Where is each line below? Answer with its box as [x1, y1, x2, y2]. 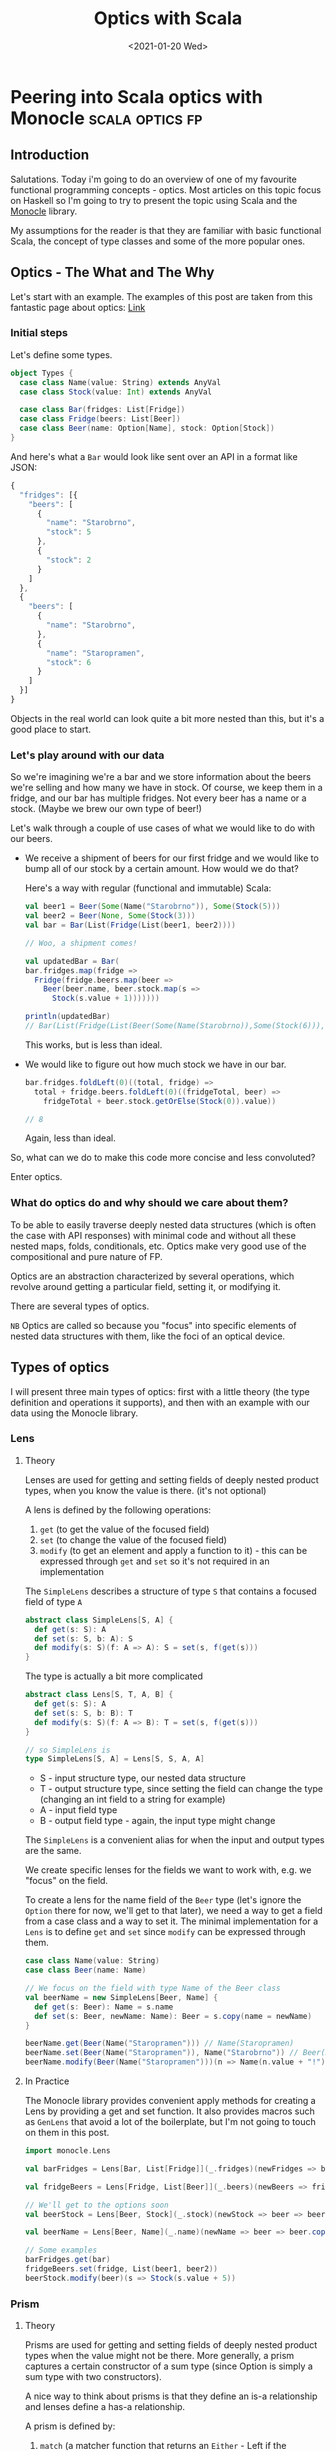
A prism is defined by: [24, 2420, 116, 2432]
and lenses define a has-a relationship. [24, 2401, 186, 2413]
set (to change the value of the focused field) [39, 1533, 228, 1546]
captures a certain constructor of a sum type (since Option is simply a [24, 2360, 313, 2372]
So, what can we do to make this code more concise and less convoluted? [10, 1152, 316, 1164]
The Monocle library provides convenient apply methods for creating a [24, 2095, 317, 2107]
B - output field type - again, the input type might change [39, 1815, 276, 1827]
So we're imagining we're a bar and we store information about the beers [10, 771, 312, 783]
